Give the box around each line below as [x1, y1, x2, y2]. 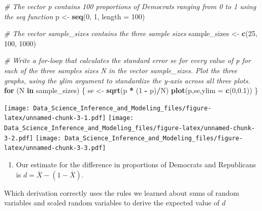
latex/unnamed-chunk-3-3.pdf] [4, 144, 106, 152]
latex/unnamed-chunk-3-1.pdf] [4, 114, 106, 122]
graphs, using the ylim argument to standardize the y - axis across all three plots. [4, 75, 250, 85]
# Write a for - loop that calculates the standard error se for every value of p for [4, 55, 251, 66]
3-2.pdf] [4, 134, 34, 142]
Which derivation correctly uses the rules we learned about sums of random [4, 187, 239, 198]
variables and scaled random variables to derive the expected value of [4, 197, 220, 208]
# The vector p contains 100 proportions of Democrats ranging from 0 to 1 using [4, 1, 256, 11]
